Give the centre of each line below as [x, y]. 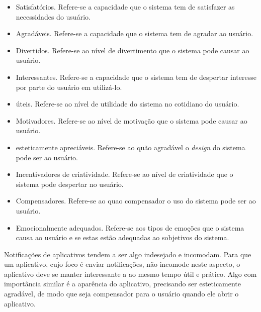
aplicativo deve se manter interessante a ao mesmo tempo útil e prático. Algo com [130, 274]
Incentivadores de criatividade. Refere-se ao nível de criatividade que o [124, 174]
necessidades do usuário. [53, 16]
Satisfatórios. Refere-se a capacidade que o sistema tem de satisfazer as [125, 7]
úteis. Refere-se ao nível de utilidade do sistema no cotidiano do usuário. [127, 104]
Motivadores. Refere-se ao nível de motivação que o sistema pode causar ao [132, 120]
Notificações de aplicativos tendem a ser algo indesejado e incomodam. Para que [128, 254]
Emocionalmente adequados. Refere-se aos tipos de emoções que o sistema [130, 227]
